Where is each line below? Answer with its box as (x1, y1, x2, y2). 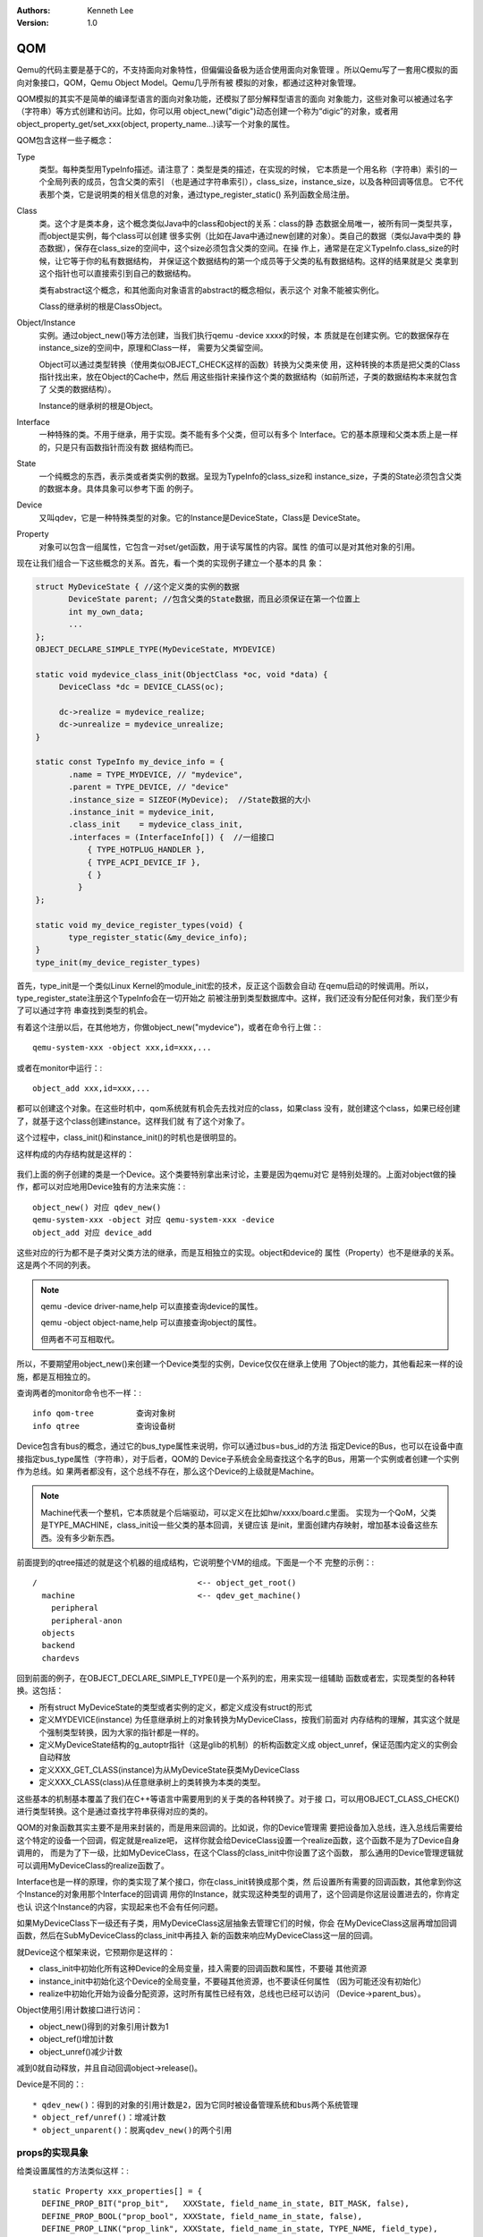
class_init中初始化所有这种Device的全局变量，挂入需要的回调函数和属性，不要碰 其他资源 (38, 1963, 367, 1974)
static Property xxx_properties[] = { (32, 2186, 203, 2197)
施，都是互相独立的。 (16, 1371, 96, 1382)
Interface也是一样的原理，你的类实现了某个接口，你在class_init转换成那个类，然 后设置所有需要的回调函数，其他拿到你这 (16, 1876, 462, 1887)
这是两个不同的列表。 (16, 1260, 96, 1271)
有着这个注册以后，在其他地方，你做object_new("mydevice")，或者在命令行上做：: (16, 1021, 322, 1033)
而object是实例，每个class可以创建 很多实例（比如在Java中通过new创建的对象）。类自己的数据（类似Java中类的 (38, 230, 452, 241)
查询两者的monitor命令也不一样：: (16, 1388, 142, 1399)
